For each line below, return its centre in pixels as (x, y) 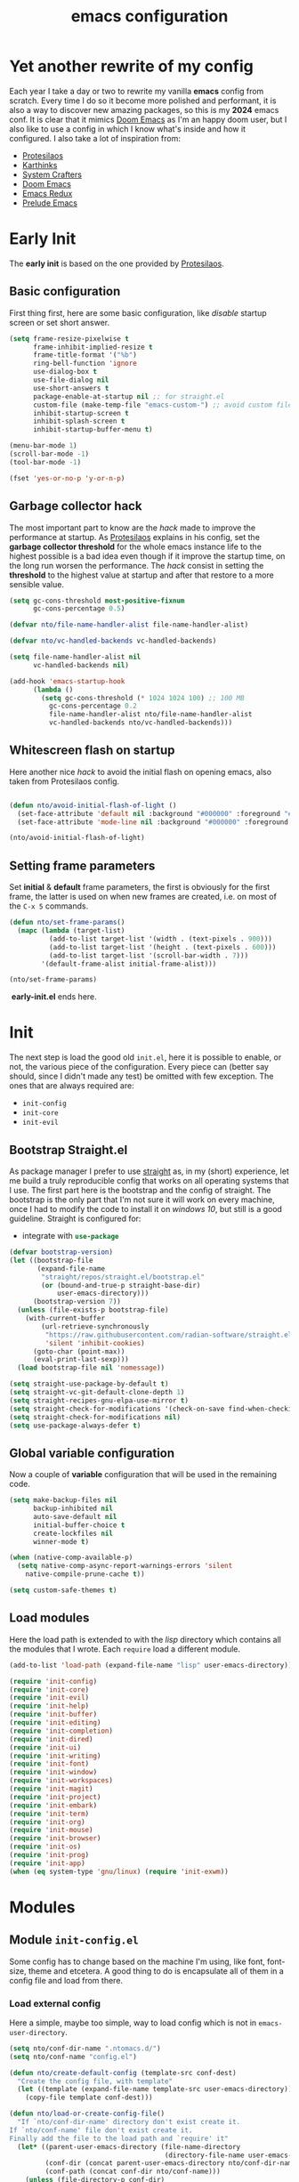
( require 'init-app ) (48, 1863)
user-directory (37, 2032)
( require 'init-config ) (53, 1681)
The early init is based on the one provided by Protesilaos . (117, 263)
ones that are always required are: (72, 1086)
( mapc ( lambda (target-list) (71, 931)
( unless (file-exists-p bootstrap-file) (93, 1310)
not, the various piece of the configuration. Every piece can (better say (139, 1067)
